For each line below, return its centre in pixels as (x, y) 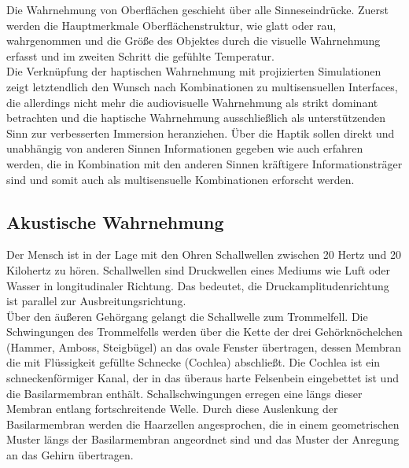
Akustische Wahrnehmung (115, 221)
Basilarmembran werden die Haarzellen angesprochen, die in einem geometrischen (203, 424)
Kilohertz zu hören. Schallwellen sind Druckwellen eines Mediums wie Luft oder (199, 269)
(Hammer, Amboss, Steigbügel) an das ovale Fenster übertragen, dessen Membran (204, 346)
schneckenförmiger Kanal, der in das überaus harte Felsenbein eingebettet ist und (203, 378)
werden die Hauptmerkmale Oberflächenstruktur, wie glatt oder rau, (171, 25)
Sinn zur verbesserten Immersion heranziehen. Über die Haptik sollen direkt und (201, 133)
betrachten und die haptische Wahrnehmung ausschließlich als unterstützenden (196, 118)
